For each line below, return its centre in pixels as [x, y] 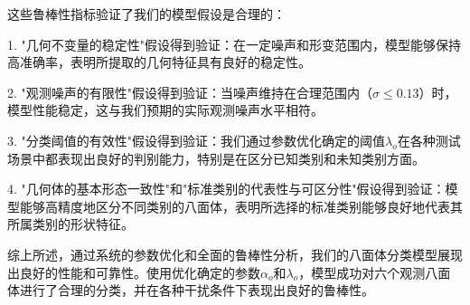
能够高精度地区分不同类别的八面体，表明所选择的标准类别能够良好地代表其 [241, 206]
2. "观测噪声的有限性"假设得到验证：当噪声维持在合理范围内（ [190, 92]
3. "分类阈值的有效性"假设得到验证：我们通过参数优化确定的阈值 [197, 140]
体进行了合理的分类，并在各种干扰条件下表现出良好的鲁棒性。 [191, 290]
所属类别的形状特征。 [70, 224]
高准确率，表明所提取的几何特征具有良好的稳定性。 [159, 62]
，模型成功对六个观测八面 [375, 272]
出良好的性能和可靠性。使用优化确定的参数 [134, 272]
